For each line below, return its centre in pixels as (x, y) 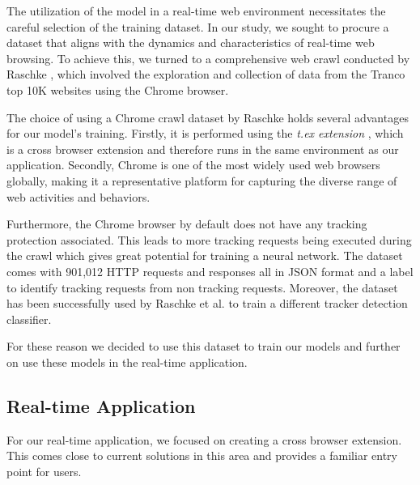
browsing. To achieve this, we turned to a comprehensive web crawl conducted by (208, 58)
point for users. (44, 471)
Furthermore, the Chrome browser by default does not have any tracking (187, 224)
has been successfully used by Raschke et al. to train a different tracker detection (207, 303)
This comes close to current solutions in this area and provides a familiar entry (202, 455)
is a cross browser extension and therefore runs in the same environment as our (203, 149)
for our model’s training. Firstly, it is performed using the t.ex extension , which (205, 133)
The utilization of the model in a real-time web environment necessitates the (196, 11)
